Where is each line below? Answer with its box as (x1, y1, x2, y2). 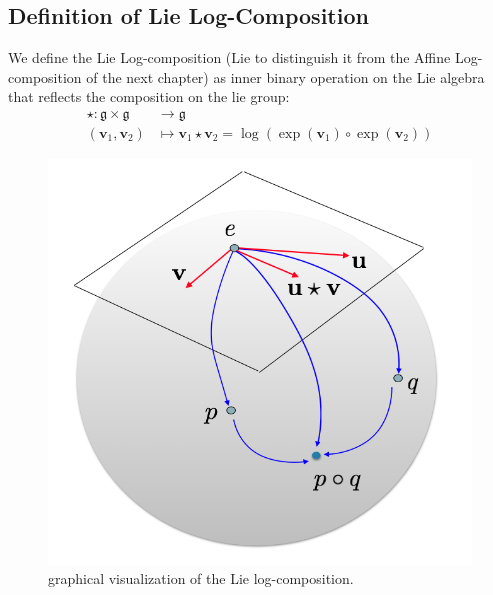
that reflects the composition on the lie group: (8, 86, 290, 107)
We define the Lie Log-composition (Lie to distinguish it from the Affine (8, 47, 451, 68)
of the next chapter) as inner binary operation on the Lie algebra (86, 66, 485, 87)
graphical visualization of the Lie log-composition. (48, 568, 354, 589)
